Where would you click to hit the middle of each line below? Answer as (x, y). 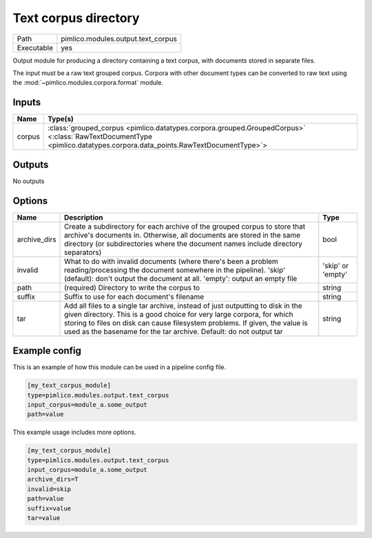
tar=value (44, 518)
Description (83, 217)
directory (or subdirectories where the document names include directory (183, 243)
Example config (47, 351)
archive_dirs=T (53, 479)
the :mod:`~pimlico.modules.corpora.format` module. (88, 83)
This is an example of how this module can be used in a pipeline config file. (120, 367)
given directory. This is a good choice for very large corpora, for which (178, 314)
